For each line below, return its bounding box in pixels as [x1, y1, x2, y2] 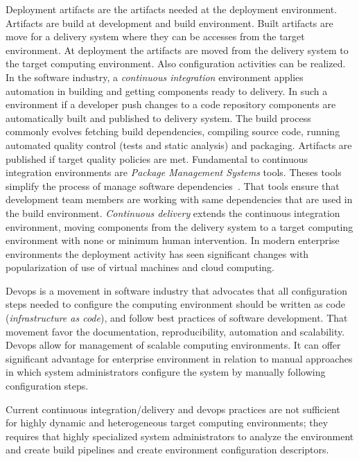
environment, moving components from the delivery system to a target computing [6, 219, 353, 234]
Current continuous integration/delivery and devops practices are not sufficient [6, 401, 340, 416]
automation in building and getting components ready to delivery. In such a [6, 83, 328, 98]
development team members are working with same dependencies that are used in [6, 192, 353, 207]
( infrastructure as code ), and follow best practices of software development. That [6, 311, 348, 325]
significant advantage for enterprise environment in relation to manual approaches [6, 351, 353, 365]
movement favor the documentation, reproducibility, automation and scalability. [6, 324, 345, 338]
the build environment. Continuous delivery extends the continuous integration [6, 205, 340, 220]
